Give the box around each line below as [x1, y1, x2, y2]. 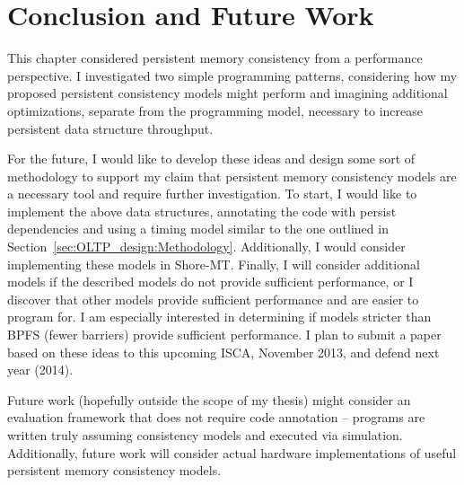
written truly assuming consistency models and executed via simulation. [7, 426, 403, 444]
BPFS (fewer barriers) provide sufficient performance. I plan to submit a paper [7, 325, 442, 344]
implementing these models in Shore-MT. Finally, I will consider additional [7, 254, 420, 273]
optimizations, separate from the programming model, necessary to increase [7, 101, 423, 119]
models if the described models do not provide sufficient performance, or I [7, 272, 414, 291]
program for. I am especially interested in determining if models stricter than [7, 307, 432, 326]
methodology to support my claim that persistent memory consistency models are [7, 166, 457, 185]
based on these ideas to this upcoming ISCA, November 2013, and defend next [7, 342, 440, 361]
